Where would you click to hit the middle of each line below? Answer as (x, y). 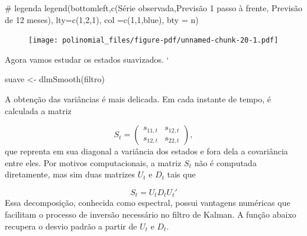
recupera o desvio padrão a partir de (71, 226)
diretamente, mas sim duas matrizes (70, 174)
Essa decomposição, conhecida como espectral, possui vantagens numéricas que (148, 203)
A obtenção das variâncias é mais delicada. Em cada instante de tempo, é (138, 99)
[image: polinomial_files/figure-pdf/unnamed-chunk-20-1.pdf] (153, 41)
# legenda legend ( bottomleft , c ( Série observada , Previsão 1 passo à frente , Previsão (154, 8)
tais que (181, 174)
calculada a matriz (38, 110)
